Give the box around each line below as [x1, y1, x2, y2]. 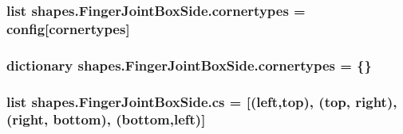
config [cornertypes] [6, 18, 130, 38]
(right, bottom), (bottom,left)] [6, 109, 206, 129]
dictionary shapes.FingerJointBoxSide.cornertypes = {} [6, 55, 372, 75]
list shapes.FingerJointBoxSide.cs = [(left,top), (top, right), [6, 91, 397, 111]
